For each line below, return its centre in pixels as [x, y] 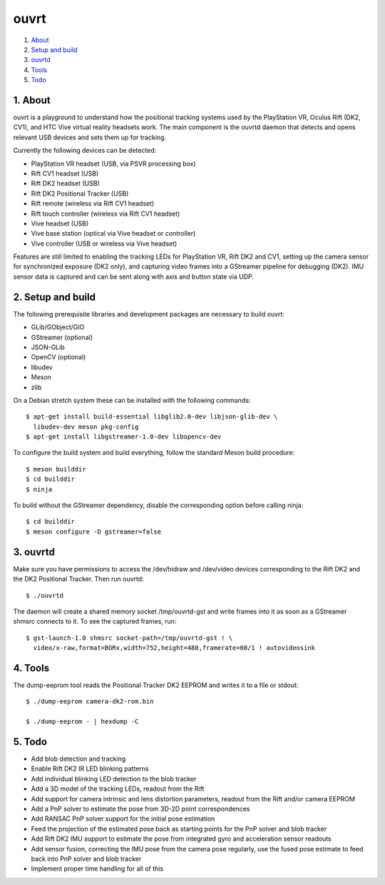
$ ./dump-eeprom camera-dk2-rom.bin [90, 701]
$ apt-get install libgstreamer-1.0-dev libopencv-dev [124, 437]
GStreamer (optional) [62, 337]
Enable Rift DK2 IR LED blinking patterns [90, 769]
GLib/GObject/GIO [58, 327]
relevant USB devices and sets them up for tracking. [90, 137]
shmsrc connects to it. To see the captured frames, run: [95, 621]
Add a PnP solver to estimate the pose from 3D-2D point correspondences [140, 809]
